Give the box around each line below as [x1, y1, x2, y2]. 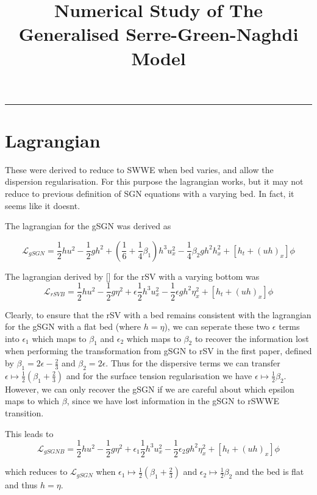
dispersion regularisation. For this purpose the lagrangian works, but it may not [5, 175, 304, 188]
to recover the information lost [194, 332, 309, 344]
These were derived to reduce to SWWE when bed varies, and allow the [5, 163, 274, 176]
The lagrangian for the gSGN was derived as [5, 219, 171, 232]
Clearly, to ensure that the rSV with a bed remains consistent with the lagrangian [5, 308, 312, 321]
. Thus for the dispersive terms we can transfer [105, 357, 280, 369]
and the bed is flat [235, 465, 304, 478]
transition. [5, 407, 44, 419]
